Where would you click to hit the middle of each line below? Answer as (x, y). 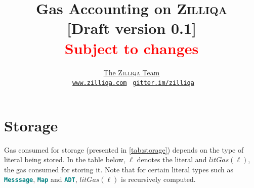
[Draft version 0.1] (132, 28)
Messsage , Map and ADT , (41, 179)
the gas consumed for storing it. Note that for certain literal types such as (119, 169)
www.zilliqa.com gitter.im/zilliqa (133, 83)
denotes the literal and (172, 159)
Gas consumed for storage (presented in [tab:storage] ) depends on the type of (124, 149)
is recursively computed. (158, 179)
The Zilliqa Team (132, 72)
